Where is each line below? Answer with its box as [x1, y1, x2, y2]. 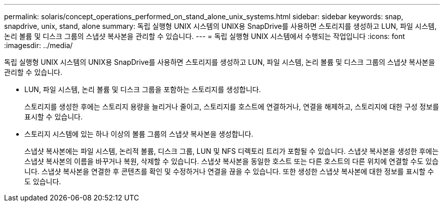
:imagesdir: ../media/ [4, 41, 73, 50]
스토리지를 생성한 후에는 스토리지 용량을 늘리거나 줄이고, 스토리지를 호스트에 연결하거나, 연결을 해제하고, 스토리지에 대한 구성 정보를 [24, 102, 439, 111]
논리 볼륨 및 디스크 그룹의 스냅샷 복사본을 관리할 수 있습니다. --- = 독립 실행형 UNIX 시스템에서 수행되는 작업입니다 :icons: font [4, 32, 405, 40]
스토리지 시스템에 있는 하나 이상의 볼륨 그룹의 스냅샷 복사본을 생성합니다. [24, 130, 253, 138]
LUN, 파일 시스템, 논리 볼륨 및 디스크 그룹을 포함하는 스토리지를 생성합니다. [24, 85, 261, 94]
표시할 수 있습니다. [24, 112, 83, 121]
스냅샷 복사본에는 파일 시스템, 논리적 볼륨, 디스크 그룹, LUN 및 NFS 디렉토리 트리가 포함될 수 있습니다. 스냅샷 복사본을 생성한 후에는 [24, 147, 439, 155]
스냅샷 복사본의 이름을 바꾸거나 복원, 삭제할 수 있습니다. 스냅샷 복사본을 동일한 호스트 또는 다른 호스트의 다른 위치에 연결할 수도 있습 [24, 157, 439, 166]
